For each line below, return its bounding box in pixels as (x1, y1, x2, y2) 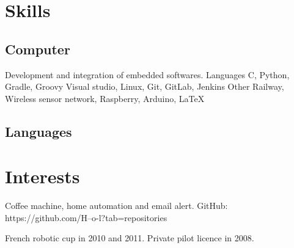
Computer (5, 39, 70, 58)
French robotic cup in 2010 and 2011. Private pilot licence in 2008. (5, 232, 254, 244)
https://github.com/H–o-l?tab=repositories (5, 211, 167, 224)
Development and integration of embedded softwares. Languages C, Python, (5, 68, 290, 81)
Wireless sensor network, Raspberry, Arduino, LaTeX (5, 92, 205, 104)
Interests (5, 164, 80, 189)
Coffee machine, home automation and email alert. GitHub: (5, 199, 228, 212)
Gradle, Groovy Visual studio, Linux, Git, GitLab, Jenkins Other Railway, (5, 80, 284, 93)
